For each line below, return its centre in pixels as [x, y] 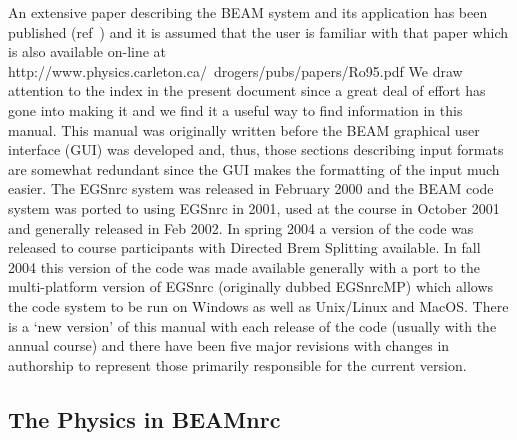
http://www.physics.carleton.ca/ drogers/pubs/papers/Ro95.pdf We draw [235, 70]
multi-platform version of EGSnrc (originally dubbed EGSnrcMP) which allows [251, 286]
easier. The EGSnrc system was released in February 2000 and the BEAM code [251, 188]
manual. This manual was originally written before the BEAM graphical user [244, 129]
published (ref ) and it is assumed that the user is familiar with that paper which [258, 31]
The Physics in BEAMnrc [144, 418]
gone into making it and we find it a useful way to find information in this [235, 109]
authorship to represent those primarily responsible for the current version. [237, 364]
